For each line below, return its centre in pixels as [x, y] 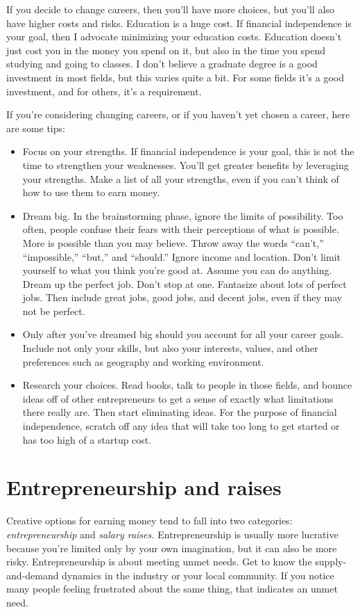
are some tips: [36, 128]
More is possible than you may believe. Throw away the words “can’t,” [173, 242]
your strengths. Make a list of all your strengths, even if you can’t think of [181, 178]
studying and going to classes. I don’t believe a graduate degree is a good [162, 64]
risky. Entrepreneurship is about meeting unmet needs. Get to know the [159, 562]
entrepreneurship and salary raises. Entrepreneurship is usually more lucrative [172, 534]
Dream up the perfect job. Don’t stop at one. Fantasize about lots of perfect [185, 283]
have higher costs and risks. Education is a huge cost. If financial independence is [179, 23]
